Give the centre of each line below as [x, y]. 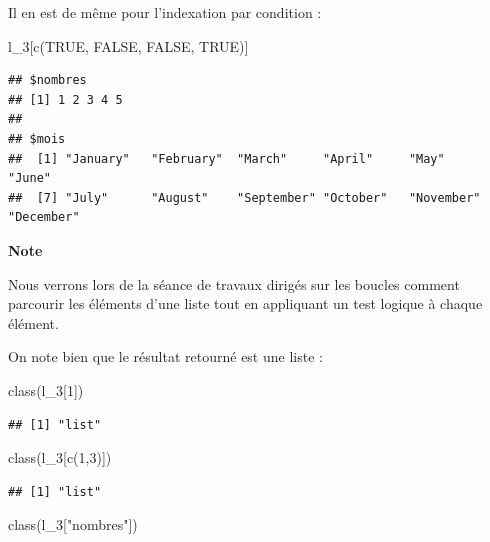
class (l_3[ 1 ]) [46, 389]
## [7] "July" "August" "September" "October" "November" [244, 197]
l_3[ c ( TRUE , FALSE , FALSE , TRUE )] [128, 45]
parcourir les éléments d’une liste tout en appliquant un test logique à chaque [245, 303]
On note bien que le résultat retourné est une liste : [165, 356]
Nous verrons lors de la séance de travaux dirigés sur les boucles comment [234, 283]
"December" [44, 217]
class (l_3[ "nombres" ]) [73, 524]
